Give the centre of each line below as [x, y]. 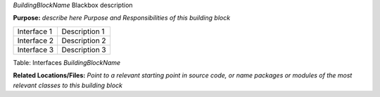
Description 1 [83, 31]
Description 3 [84, 50]
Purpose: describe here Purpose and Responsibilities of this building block [122, 18]
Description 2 [84, 40]
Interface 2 [36, 40]
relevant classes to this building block [68, 85]
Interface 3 [36, 50]
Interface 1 [35, 31]
